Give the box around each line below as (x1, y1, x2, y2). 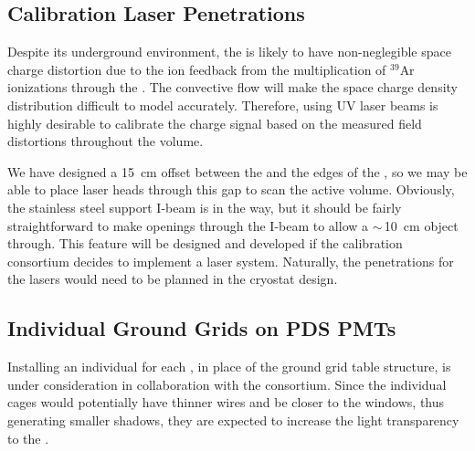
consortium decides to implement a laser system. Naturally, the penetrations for (7, 251, 454, 270)
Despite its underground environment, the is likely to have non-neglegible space (7, 42, 451, 61)
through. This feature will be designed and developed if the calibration (7, 234, 403, 253)
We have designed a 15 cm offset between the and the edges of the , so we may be (7, 162, 468, 181)
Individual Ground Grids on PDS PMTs (7, 314, 396, 342)
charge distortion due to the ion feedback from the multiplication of (7, 59, 386, 79)
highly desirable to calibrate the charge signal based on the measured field (7, 113, 422, 132)
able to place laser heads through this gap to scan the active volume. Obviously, (7, 180, 455, 199)
